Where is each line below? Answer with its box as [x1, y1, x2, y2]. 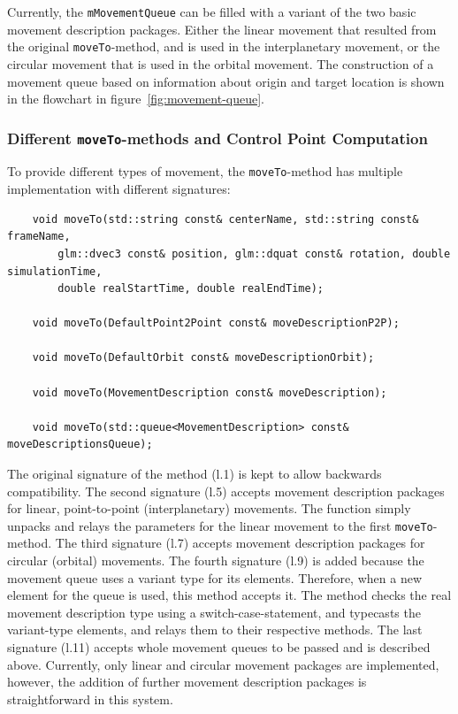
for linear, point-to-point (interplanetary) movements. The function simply [7, 499, 411, 518]
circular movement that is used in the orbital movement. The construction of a [7, 54, 434, 73]
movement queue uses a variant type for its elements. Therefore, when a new [7, 568, 422, 587]
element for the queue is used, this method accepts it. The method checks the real [7, 586, 452, 604]
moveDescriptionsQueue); [7, 438, 153, 451]
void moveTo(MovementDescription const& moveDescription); [32, 386, 387, 399]
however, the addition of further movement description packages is [7, 672, 367, 691]
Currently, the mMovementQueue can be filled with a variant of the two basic [7, 3, 416, 20]
